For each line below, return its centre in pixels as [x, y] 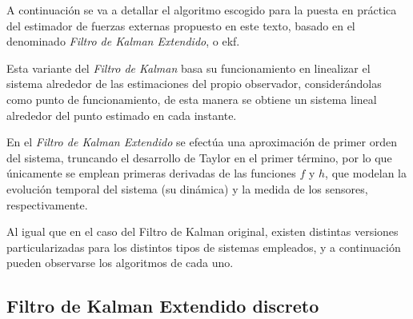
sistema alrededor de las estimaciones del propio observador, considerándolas [194, 84]
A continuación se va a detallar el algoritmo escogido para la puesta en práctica [202, 10]
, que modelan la [366, 173]
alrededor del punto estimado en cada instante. [122, 115]
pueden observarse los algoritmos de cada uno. [120, 263]
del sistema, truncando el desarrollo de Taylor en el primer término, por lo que [199, 157]
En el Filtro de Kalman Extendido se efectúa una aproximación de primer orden [202, 142]
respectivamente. [47, 204]
